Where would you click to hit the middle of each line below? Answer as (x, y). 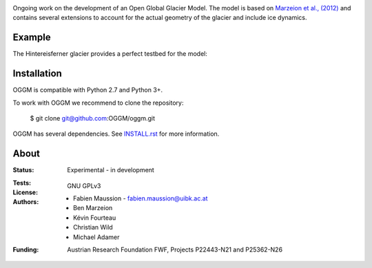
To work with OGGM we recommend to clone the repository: (98, 103)
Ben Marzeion (93, 208)
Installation (37, 73)
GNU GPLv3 (84, 185)
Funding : (26, 250)
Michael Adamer (96, 237)
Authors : (26, 202)
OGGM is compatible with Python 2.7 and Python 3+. (88, 90)
